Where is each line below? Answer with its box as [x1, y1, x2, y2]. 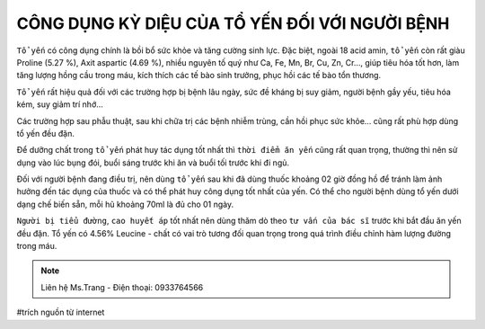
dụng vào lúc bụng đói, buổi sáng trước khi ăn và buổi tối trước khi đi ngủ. [16, 157, 290, 168]
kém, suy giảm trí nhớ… [16, 99, 103, 110]
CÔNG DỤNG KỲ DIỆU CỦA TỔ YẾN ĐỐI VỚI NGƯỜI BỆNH [16, 13, 450, 33]
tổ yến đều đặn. [16, 128, 75, 138]
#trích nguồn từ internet [16, 307, 105, 318]
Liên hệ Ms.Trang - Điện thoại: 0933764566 [40, 281, 204, 292]
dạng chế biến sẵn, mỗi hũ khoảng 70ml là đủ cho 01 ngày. [16, 199, 234, 209]
